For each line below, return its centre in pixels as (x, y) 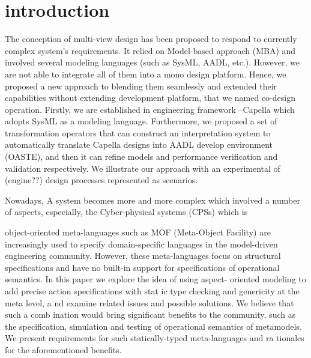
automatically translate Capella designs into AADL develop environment (139, 144)
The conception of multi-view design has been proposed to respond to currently (151, 39)
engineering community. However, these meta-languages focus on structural (143, 256)
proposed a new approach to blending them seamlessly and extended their (141, 86)
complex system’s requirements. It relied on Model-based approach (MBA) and (150, 50)
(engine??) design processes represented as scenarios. (101, 180)
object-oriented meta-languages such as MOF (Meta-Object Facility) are (138, 232)
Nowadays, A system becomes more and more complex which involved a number (152, 200)
